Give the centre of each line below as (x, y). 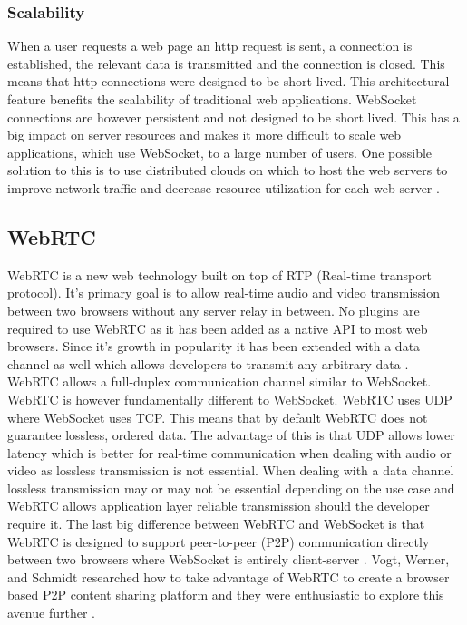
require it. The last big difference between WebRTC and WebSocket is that (216, 524)
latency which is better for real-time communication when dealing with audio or (229, 452)
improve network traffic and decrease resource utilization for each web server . (224, 187)
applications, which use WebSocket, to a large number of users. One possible (220, 152)
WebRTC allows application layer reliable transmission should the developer (219, 506)
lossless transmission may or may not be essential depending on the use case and (231, 488)
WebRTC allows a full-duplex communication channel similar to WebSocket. (219, 381)
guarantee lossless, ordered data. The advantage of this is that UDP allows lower (231, 435)
